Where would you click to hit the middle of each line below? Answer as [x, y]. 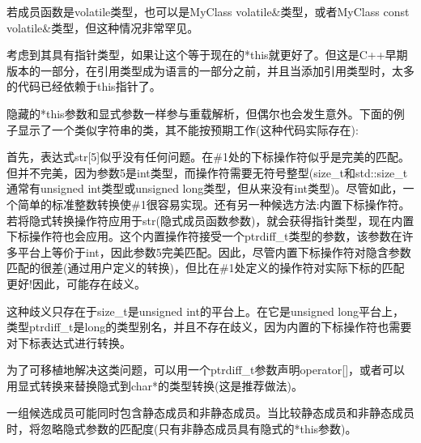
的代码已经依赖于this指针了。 [84, 86]
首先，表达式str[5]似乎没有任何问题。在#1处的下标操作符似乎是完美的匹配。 [208, 157]
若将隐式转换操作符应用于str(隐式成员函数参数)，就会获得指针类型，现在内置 [210, 220]
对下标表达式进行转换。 [69, 342]
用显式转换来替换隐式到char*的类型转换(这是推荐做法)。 [155, 385]
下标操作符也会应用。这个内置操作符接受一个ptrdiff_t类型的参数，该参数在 [204, 236]
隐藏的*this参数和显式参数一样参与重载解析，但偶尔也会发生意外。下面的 [200, 113]
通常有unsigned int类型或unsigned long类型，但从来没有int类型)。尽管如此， [205, 188]
